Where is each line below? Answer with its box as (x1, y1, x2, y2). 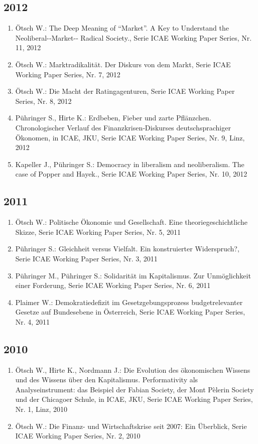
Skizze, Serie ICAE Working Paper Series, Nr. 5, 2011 (15, 226, 181, 237)
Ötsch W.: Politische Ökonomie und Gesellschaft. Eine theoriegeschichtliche (15, 217, 247, 227)
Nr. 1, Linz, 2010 (15, 404, 68, 414)
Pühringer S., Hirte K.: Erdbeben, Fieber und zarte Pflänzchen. (15, 112, 211, 123)
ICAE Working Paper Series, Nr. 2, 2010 (15, 430, 141, 441)
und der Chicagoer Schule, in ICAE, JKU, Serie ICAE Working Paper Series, (15, 394, 253, 404)
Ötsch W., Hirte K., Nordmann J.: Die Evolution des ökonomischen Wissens (15, 364, 250, 375)
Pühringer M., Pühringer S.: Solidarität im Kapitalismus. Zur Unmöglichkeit (15, 270, 251, 280)
